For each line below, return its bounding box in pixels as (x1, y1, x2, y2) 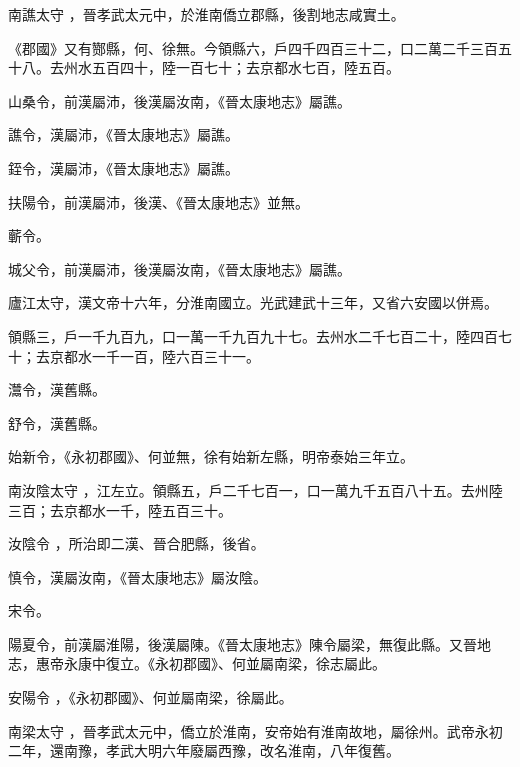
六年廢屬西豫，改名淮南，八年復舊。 (161, 740, 400, 761)
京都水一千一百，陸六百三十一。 (49, 345, 260, 366)
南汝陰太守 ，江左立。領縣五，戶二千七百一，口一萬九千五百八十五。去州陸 (8, 479, 503, 500)
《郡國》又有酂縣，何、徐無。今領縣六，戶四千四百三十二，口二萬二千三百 (8, 37, 498, 58)
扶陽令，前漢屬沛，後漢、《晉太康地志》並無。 (8, 191, 309, 212)
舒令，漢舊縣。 (8, 412, 106, 433)
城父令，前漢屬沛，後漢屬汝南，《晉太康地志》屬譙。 (8, 258, 351, 279)
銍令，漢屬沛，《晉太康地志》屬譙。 (8, 157, 239, 178)
